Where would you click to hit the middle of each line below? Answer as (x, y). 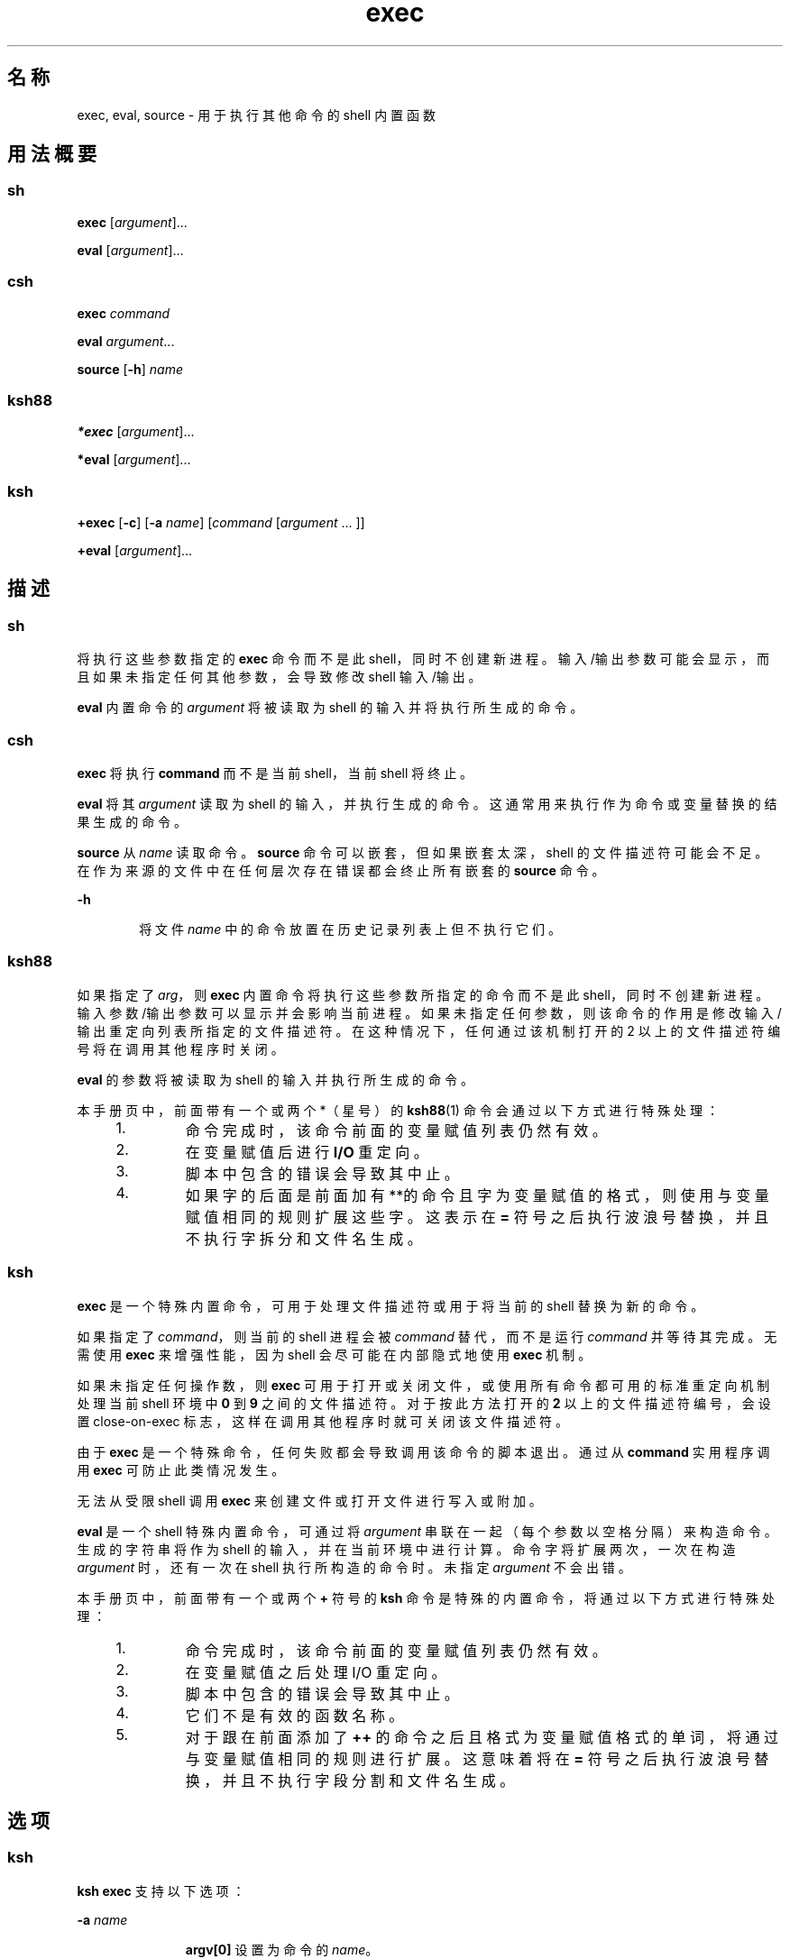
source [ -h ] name (130, 369)
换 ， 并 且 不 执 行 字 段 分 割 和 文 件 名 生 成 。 (350, 1780)
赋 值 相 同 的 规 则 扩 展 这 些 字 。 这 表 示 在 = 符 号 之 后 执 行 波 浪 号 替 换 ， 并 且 (477, 1217)
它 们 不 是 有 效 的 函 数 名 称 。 (294, 1715)
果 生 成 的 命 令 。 (132, 822)
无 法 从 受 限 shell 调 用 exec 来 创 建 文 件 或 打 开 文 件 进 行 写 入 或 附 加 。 (309, 1500)
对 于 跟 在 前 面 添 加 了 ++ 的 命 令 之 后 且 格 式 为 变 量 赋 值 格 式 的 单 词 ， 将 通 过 (482, 1737)
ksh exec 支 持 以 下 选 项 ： (161, 1890)
